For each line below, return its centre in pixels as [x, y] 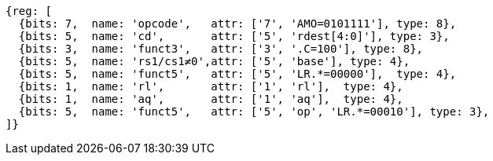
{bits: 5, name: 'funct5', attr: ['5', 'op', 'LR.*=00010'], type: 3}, [254, 112]
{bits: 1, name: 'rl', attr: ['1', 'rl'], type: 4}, [211, 86]
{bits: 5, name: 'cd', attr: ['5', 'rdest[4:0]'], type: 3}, [234, 36]
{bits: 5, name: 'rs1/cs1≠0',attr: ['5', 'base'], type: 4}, [214, 61]
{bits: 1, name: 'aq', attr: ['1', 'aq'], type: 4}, [211, 99]
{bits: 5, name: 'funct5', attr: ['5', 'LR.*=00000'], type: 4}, [237, 74]
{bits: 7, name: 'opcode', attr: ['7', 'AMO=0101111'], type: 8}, [237, 24]
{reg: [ [29, 11]
